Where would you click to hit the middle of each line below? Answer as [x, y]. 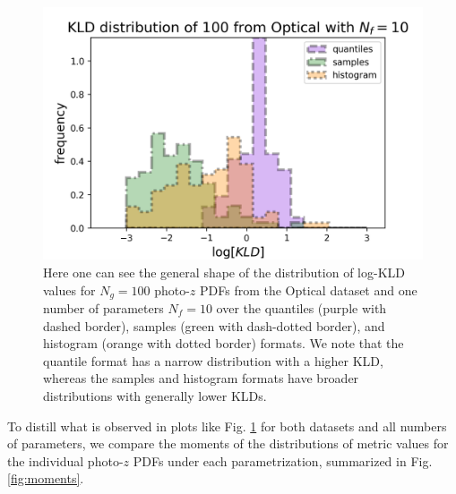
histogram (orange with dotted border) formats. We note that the [224, 343]
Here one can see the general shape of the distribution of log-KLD [224, 272]
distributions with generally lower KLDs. [155, 396]
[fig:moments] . [46, 478]
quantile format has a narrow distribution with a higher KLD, [213, 360]
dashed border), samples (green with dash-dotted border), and [214, 325]
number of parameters [103, 308]
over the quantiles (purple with [301, 308]
